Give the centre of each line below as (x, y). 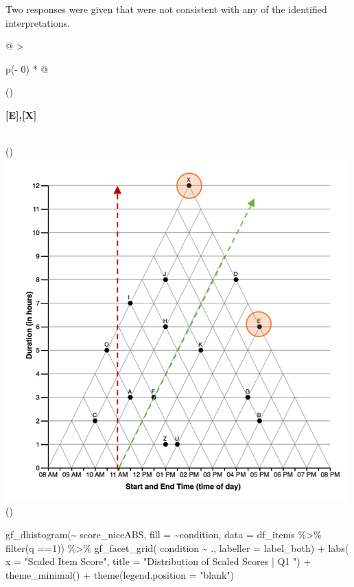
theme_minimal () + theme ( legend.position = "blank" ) (120, 574)
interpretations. (38, 22)
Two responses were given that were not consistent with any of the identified (166, 9)
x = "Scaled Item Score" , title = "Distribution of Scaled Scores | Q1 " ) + (158, 561)
